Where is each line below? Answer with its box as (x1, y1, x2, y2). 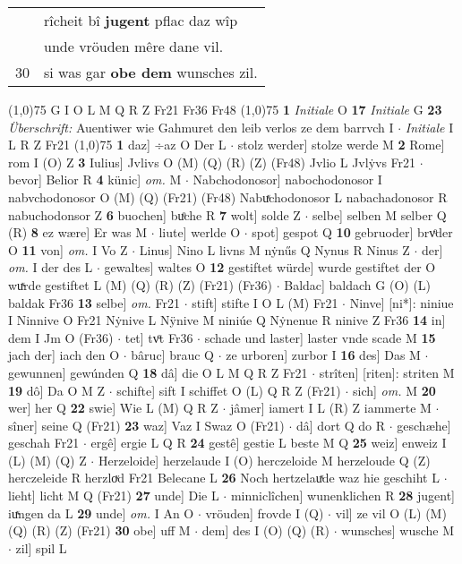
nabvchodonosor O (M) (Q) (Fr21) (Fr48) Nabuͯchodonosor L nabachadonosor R (8, 187, 448, 206)
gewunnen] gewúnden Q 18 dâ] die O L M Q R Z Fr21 (8, 363, 308, 381)
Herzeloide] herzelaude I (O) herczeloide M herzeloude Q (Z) (98, 450, 431, 469)
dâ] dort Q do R (296, 415, 386, 434)
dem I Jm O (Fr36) (8, 328, 114, 346)
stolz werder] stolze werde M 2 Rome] (237, 135, 445, 154)
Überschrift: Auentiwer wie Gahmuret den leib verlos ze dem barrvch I (8, 117, 394, 136)
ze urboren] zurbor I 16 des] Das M (226, 346, 421, 364)
